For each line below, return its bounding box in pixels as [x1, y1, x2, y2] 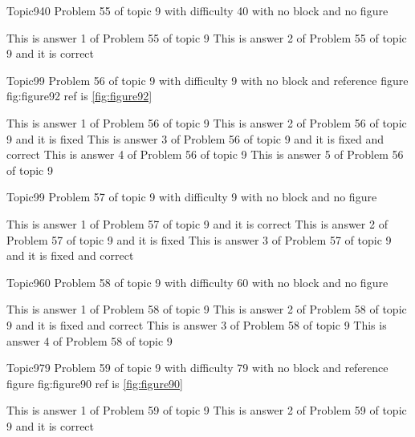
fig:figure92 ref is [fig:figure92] [6, 87, 153, 104]
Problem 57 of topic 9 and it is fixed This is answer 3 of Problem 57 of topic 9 [6, 231, 392, 248]
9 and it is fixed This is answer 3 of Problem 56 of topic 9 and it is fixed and [6, 130, 384, 147]
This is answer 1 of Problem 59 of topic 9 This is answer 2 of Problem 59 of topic [6, 402, 407, 419]
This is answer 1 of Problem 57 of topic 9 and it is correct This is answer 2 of [6, 215, 388, 232]
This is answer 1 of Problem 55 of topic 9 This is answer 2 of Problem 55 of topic [6, 29, 407, 46]
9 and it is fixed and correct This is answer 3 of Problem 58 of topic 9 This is [6, 316, 387, 333]
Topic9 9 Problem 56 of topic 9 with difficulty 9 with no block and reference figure [6, 71, 409, 88]
